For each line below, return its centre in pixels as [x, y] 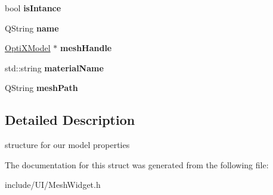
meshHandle [86, 48]
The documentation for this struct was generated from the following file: [137, 164]
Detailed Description [70, 120]
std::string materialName [54, 67]
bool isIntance [33, 8]
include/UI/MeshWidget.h [53, 185]
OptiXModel [28, 48]
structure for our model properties [67, 145]
